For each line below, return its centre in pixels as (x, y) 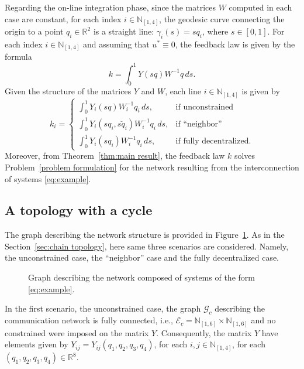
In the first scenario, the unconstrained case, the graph (103, 308)
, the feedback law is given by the (235, 44)
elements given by (37, 344)
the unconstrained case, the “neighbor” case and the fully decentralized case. (142, 257)
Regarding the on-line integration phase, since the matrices (110, 7)
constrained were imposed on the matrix (77, 332)
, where (215, 31)
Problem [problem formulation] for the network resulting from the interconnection (152, 167)
